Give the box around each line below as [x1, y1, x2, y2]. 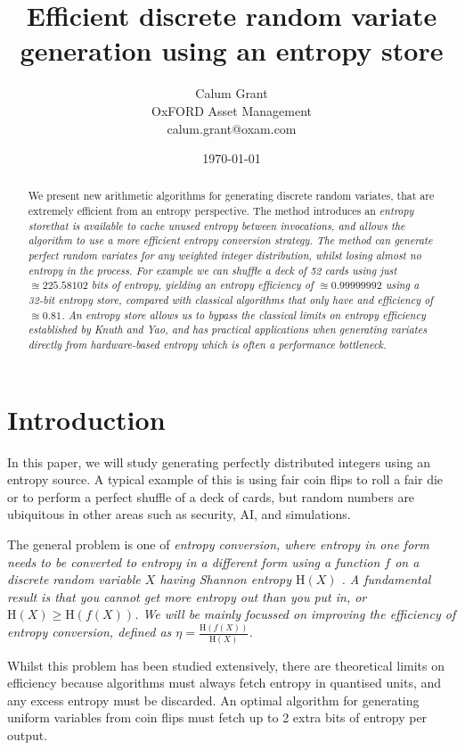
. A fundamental [341, 570, 431, 589]
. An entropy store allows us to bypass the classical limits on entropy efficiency [61, 307, 426, 322]
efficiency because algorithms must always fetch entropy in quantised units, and [7, 673, 442, 692]
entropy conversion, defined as [7, 622, 172, 641]
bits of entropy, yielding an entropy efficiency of [91, 277, 314, 293]
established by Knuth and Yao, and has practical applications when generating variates [28, 322, 428, 337]
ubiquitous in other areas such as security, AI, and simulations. [7, 505, 351, 523]
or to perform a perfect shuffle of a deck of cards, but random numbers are [7, 487, 415, 506]
